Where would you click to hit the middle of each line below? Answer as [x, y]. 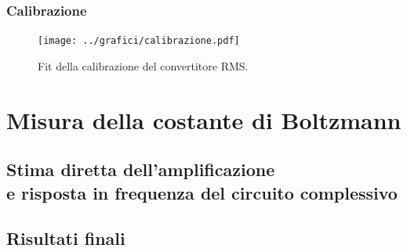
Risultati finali [66, 238]
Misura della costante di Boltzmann [204, 119]
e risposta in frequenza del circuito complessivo [202, 192]
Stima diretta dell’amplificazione [141, 169]
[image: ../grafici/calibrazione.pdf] [139, 41]
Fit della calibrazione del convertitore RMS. [143, 65]
